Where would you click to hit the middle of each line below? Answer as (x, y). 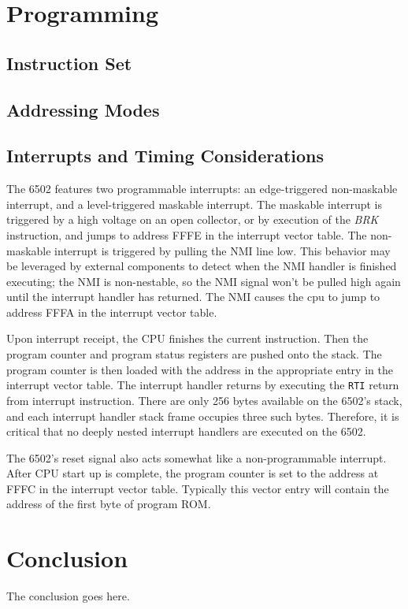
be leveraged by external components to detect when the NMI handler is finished (202, 266)
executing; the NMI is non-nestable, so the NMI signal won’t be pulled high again (204, 281)
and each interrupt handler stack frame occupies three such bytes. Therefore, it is (203, 416)
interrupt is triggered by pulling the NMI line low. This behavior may (223, 250)
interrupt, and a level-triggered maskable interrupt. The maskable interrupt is (194, 204)
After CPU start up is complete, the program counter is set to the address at (193, 473)
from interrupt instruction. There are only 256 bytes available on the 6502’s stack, (204, 400)
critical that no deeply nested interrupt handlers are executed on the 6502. (186, 431)
